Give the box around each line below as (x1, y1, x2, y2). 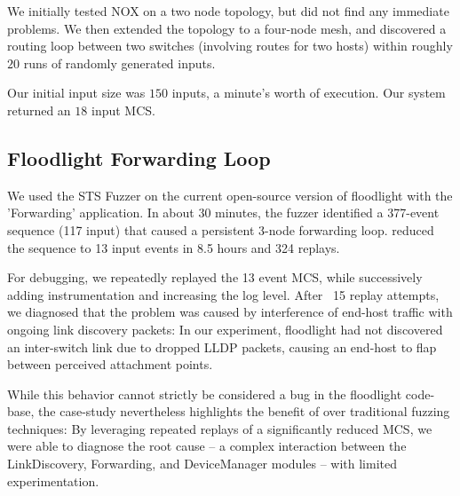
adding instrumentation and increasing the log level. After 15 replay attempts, (7, 285, 440, 303)
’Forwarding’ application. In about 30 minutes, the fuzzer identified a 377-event (7, 203, 440, 222)
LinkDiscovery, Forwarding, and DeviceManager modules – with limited (7, 454, 398, 473)
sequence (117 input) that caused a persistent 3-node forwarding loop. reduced (7, 220, 434, 239)
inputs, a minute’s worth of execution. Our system (171, 83, 446, 102)
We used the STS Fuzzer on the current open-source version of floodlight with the (7, 185, 453, 204)
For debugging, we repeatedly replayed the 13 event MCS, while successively (7, 268, 423, 287)
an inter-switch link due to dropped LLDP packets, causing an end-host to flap (7, 337, 437, 356)
